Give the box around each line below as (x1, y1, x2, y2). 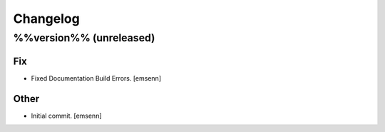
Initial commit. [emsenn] (31, 111, 103, 120)
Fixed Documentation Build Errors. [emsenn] (31, 73, 162, 82)
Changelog (13, 11, 80, 26)
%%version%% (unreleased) (13, 31, 155, 44)
